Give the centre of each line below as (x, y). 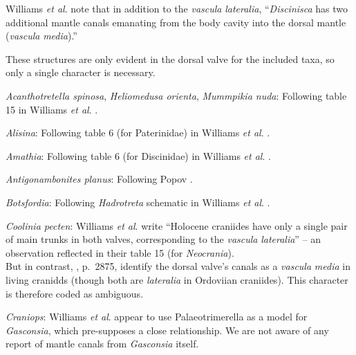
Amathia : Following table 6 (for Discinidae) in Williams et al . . (138, 155)
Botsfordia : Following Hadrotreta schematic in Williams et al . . (138, 202)
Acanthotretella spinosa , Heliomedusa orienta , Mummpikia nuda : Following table (176, 95)
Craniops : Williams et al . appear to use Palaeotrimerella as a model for (157, 317)
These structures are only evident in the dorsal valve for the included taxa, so (170, 58)
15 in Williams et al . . (52, 109)
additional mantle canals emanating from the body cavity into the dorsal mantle (176, 22)
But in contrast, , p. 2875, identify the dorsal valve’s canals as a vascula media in (178, 266)
